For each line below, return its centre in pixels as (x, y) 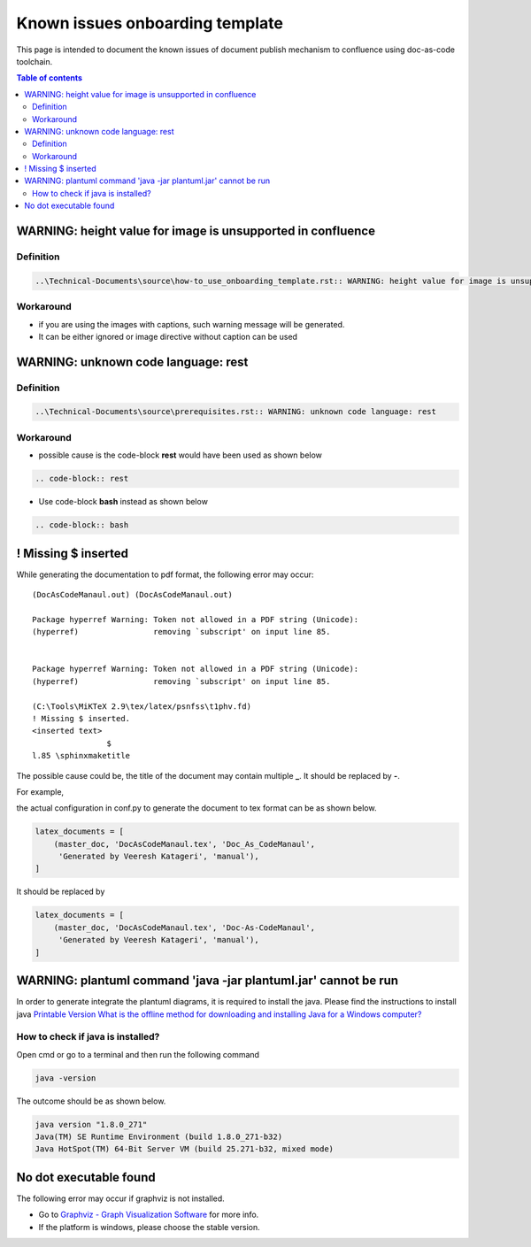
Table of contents (50, 78)
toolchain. (35, 61)
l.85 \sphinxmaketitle (81, 756)
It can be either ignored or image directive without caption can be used (168, 336)
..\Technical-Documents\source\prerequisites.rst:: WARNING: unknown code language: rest (236, 412)
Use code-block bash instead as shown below (123, 502)
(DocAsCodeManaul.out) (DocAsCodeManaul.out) (133, 595)
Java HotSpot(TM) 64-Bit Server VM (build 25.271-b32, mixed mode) (185, 1149)
